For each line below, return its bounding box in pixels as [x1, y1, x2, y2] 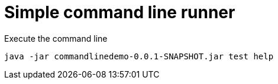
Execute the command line [4, 33, 108, 43]
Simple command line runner [4, 2, 235, 22]
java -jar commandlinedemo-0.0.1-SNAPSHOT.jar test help [4, 51, 274, 61]
